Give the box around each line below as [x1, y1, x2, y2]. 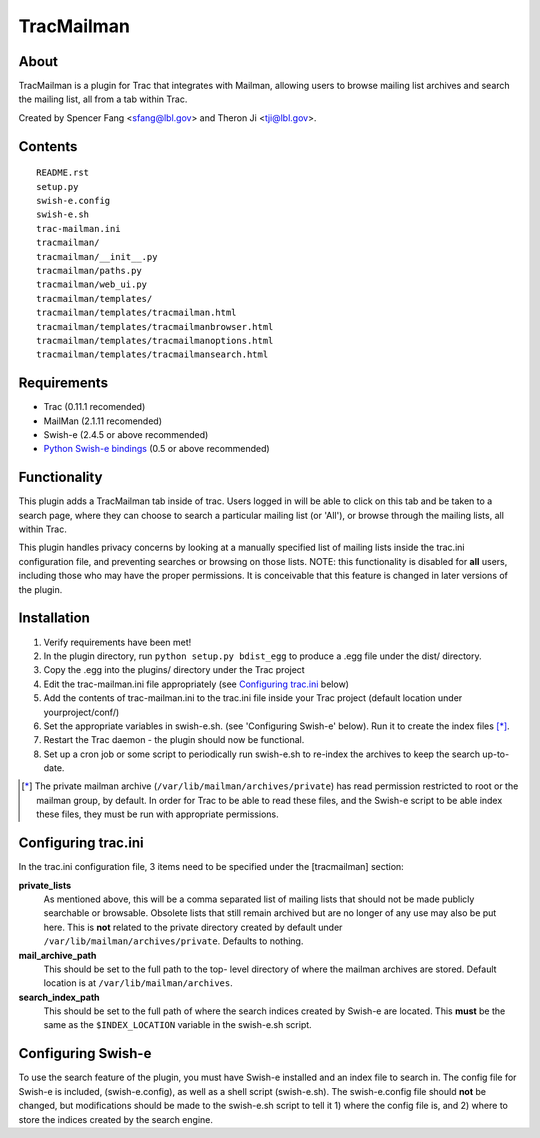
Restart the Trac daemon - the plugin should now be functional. [43, 734, 305, 746]
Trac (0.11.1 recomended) [43, 401, 146, 413]
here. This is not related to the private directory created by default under [43, 921, 343, 933]
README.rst [36, 167, 90, 179]
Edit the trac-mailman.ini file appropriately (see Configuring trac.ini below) [43, 678, 350, 690]
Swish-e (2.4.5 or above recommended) [43, 429, 209, 441]
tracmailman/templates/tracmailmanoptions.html [36, 335, 274, 346]
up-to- [481, 748, 510, 760]
